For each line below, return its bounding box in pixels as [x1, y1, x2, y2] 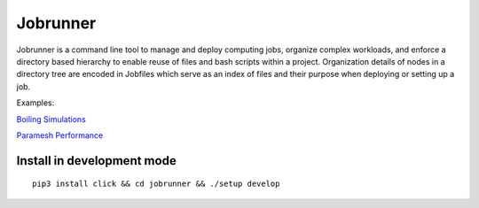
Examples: [16, 97, 55, 108]
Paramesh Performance [16, 129, 104, 141]
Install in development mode [16, 153, 177, 168]
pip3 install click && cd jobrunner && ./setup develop [32, 179, 280, 189]
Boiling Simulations [16, 113, 86, 124]
